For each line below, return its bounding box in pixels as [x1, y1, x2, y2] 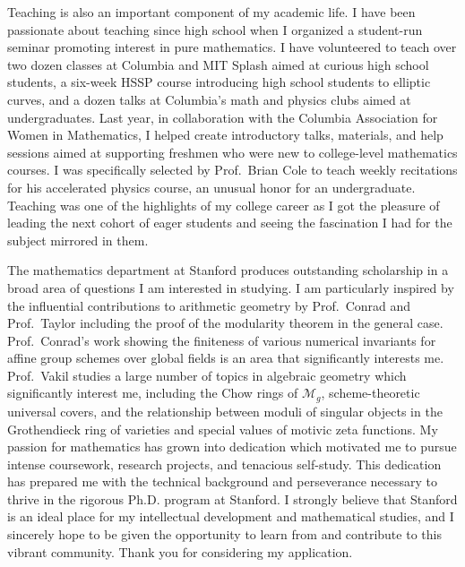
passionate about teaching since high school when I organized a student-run [7, 20, 423, 39]
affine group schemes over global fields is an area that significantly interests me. [7, 348, 444, 367]
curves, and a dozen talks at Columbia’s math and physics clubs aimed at [7, 90, 411, 108]
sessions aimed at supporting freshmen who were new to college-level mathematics [7, 142, 458, 161]
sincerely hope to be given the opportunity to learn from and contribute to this [7, 525, 442, 544]
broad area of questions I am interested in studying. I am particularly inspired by [7, 278, 454, 296]
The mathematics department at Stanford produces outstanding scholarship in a [7, 261, 449, 279]
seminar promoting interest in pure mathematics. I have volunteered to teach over [7, 38, 457, 56]
